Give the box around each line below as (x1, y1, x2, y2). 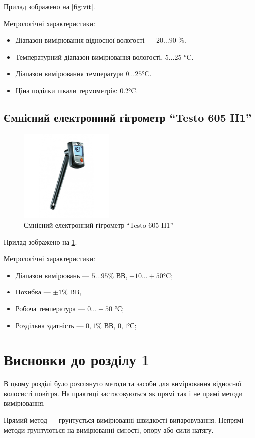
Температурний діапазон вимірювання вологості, (15, 51, 163, 62)
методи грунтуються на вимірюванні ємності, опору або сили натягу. (4, 424, 214, 435)
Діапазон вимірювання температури (15, 68, 124, 79)
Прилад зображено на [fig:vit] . (4, 1, 95, 11)
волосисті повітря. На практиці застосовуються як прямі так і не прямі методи (4, 388, 243, 398)
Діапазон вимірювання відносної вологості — (15, 35, 154, 45)
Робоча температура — (15, 303, 85, 313)
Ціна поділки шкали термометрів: (15, 85, 118, 95)
